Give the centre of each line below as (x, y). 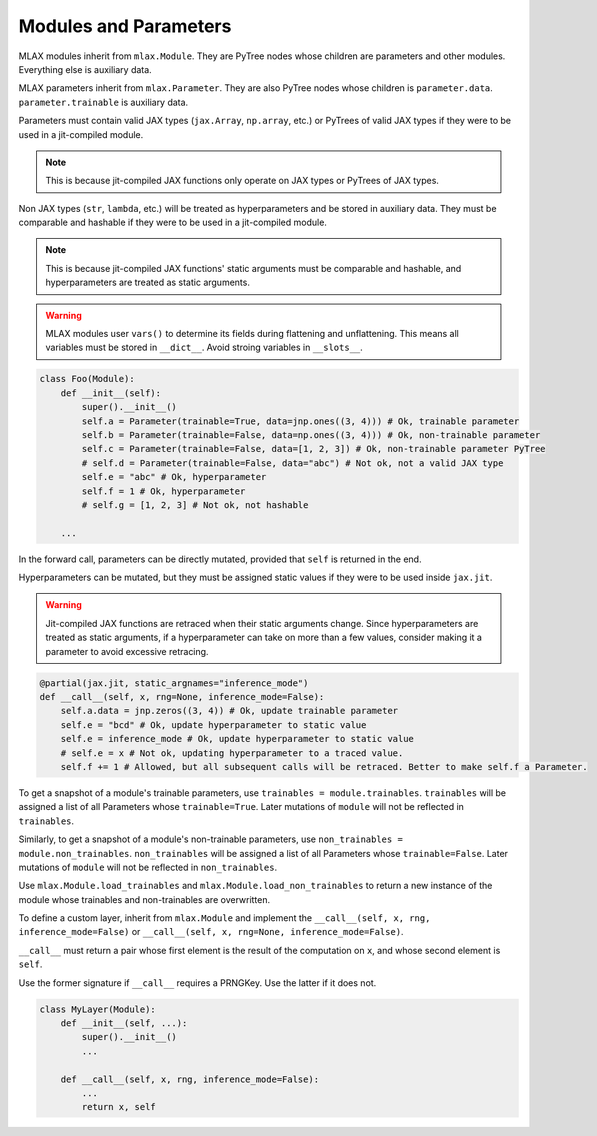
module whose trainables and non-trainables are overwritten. (144, 899)
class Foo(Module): (87, 379)
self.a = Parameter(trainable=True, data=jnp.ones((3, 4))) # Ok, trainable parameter (300, 421)
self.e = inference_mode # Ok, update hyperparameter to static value (237, 739)
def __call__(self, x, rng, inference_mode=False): (190, 1079)
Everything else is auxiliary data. (85, 69)
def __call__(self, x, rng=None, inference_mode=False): (182, 696)
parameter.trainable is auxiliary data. (103, 102)
